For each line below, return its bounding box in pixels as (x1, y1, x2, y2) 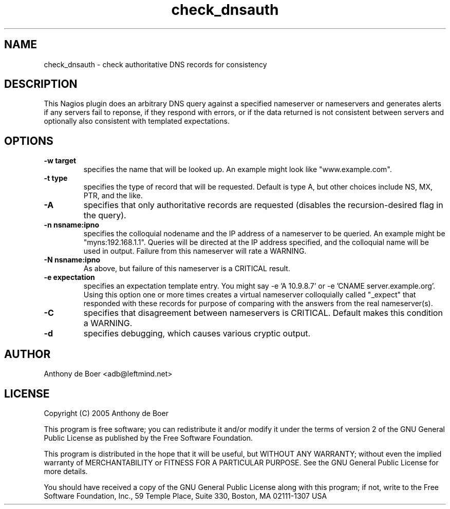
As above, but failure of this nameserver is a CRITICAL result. (83, 264, 290, 273)
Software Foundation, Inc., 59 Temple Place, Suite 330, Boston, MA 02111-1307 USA (44, 491, 327, 500)
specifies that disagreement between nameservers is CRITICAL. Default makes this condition (83, 308, 443, 318)
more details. (44, 466, 88, 476)
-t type (44, 174, 68, 183)
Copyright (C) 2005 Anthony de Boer (44, 408, 168, 418)
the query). (83, 210, 126, 221)
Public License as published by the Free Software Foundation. (44, 433, 253, 442)
